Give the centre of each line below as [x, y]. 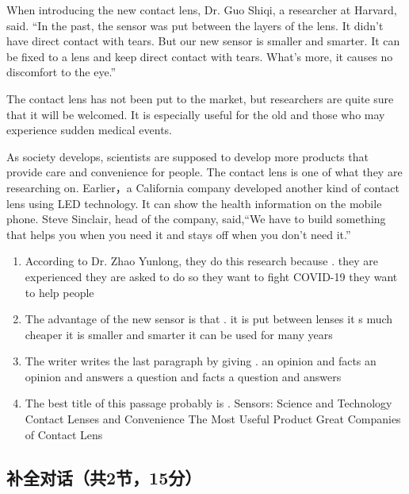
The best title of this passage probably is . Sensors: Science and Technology [208, 403]
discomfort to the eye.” [61, 72]
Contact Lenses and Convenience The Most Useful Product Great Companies [213, 419]
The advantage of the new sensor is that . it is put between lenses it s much [209, 319]
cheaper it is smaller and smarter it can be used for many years [179, 334]
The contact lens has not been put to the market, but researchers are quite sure [200, 98]
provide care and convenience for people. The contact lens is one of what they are [204, 172]
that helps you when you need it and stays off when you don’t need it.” [179, 234]
